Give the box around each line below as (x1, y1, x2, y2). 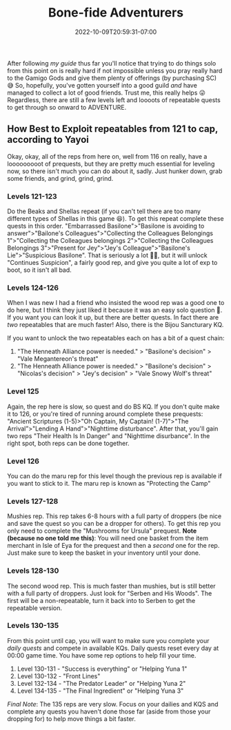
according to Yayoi (7, 134, 90, 146)
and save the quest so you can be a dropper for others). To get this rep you (7, 520, 221, 528)
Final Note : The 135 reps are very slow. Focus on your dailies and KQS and (7, 700, 219, 708)
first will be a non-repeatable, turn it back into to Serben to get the (7, 596, 196, 604)
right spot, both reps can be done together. (7, 439, 130, 447)
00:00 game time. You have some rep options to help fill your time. (7, 651, 197, 660)
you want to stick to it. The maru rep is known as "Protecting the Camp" (7, 479, 211, 487)
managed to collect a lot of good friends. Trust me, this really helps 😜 (7, 88, 205, 97)
